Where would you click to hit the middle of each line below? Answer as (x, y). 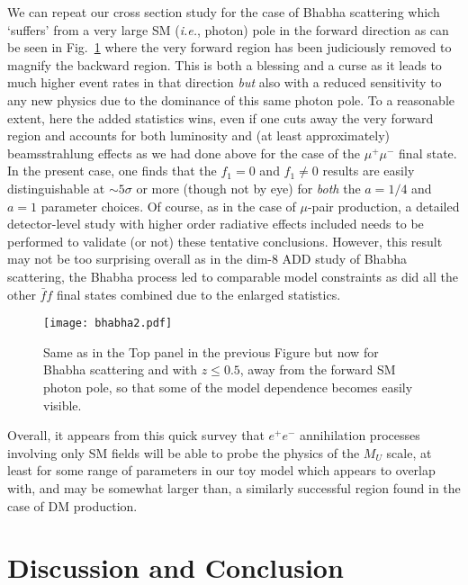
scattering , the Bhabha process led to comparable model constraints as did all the (233, 276)
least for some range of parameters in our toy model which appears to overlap (221, 470)
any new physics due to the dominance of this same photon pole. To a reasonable (231, 99)
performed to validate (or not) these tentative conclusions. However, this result (225, 241)
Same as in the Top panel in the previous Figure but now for (211, 351)
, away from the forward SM (318, 369)
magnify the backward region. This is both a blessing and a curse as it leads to (225, 64)
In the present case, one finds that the (112, 171)
